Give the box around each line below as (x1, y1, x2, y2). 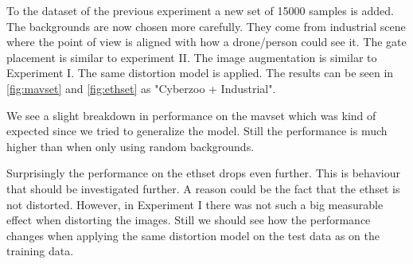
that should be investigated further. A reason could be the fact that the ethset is (6, 180, 400, 196)
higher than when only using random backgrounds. (6, 138, 255, 154)
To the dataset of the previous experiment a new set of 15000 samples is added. (6, 2, 394, 18)
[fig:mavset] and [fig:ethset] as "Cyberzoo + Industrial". (6, 80, 276, 96)
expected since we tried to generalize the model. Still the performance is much (6, 122, 388, 139)
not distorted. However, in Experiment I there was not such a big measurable (6, 196, 384, 212)
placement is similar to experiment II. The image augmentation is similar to (6, 49, 377, 65)
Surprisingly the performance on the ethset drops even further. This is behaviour (6, 165, 401, 181)
